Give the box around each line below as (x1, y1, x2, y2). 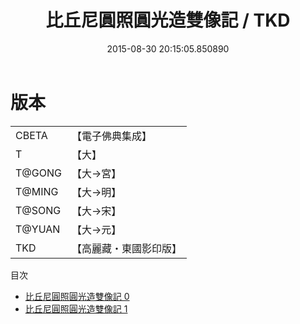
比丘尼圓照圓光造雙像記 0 (24, 290, 130, 302)
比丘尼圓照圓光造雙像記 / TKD (45, 9, 291, 32)
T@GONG (15, 166, 62, 180)
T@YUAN (15, 222, 61, 236)
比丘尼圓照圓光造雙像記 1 (24, 302, 128, 315)
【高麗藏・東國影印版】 (71, 241, 182, 255)
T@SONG (15, 203, 62, 217)
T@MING (15, 184, 59, 198)
